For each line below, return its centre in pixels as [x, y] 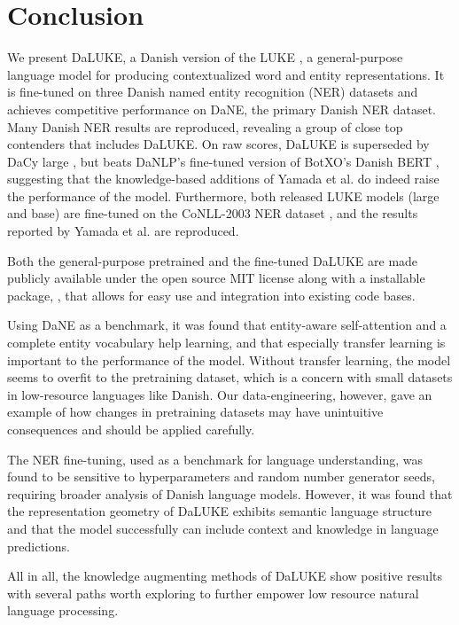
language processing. [63, 610]
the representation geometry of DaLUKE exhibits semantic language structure [220, 511]
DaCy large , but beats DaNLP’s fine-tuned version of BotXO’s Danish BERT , [223, 161]
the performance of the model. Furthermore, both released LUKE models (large [223, 195]
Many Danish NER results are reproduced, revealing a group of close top [205, 126]
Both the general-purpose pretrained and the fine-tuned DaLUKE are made [213, 260]
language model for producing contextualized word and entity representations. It [226, 74]
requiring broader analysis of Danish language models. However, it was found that [230, 493]
